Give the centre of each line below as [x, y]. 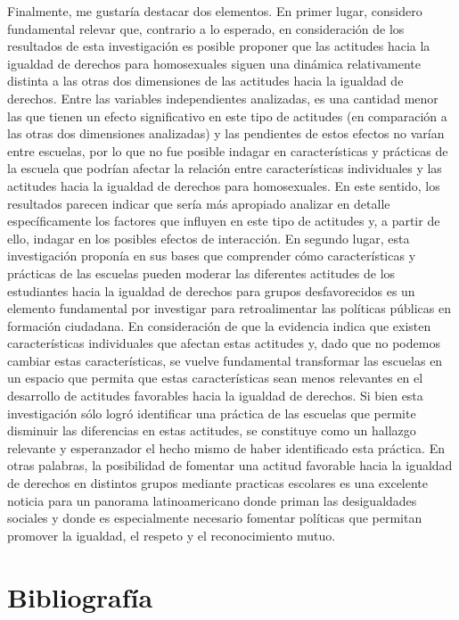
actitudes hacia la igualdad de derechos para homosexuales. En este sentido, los [224, 185]
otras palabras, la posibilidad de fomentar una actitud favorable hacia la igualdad [230, 465]
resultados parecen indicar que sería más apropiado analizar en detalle [199, 203]
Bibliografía [80, 596]
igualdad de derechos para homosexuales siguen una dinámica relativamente [214, 63]
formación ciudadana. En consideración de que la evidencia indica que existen [219, 325]
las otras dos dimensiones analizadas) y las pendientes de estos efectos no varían [226, 133]
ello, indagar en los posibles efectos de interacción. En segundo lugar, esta [209, 238]
